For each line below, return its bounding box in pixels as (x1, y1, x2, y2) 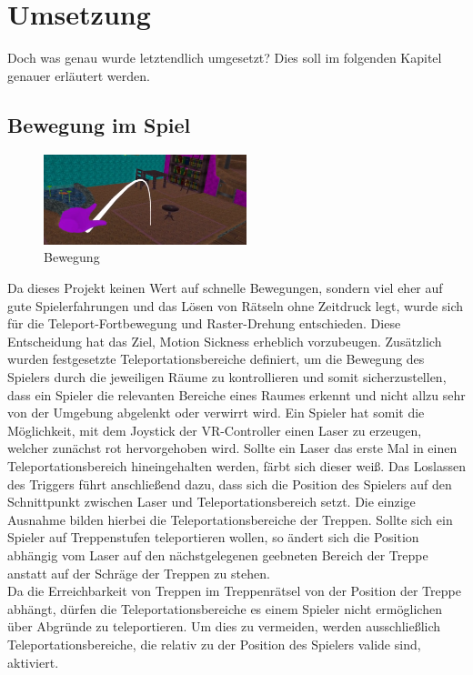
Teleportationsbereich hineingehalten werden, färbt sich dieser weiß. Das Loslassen (7, 457, 466, 475)
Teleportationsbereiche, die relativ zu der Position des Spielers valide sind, (7, 634, 421, 653)
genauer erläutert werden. (7, 65, 150, 85)
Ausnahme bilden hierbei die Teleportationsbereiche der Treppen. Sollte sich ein (7, 509, 453, 529)
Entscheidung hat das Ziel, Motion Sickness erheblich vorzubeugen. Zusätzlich (7, 331, 442, 350)
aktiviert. (7, 652, 59, 671)
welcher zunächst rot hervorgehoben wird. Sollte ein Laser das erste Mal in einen (7, 438, 458, 458)
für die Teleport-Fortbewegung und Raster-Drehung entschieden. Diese (7, 314, 401, 333)
